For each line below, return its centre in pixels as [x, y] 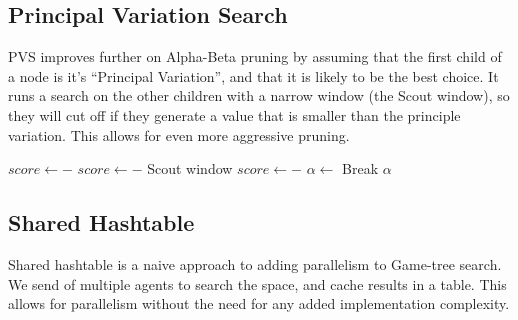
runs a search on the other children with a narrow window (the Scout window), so [259, 95]
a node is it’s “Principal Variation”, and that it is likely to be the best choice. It [253, 75]
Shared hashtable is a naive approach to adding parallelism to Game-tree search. [255, 263]
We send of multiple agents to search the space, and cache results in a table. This [257, 283]
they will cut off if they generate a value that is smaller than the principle [234, 114]
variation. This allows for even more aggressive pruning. [179, 134]
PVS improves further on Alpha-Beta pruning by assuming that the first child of [255, 56]
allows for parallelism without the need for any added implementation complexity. [259, 303]
